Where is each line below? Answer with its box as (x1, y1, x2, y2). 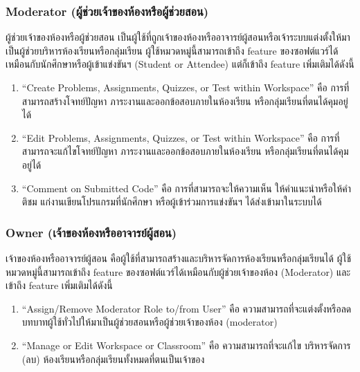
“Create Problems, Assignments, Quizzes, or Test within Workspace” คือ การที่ (21, 80, 350, 94)
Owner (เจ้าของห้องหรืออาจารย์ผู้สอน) (6, 223, 177, 241)
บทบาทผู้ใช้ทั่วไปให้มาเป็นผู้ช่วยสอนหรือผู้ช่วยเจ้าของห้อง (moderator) (21, 315, 278, 329)
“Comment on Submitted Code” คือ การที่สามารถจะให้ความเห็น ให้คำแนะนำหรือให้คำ (21, 180, 351, 195)
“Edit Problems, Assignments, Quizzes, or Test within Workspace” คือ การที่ (21, 130, 340, 145)
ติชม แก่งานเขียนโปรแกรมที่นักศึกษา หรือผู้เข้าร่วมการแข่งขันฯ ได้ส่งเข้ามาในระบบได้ (21, 194, 322, 209)
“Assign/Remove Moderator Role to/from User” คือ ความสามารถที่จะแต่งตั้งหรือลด (21, 301, 352, 315)
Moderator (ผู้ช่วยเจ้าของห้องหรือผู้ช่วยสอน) (6, 2, 209, 19)
